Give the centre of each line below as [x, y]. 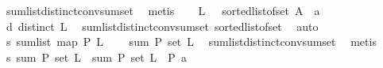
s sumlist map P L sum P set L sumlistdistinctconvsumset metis [191, 42]
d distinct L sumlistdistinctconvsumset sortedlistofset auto [162, 26]
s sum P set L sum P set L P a [96, 57]
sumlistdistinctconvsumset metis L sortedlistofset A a [163, 10]
